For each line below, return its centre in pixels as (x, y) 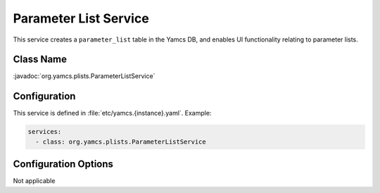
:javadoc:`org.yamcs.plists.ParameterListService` (84, 76)
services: (45, 132)
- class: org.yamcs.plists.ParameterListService (121, 142)
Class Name (40, 60)
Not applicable (34, 181)
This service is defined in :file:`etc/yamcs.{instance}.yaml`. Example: (112, 113)
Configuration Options (63, 164)
